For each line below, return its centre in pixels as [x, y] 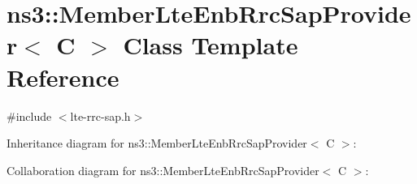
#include [29, 116]
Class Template [211, 45]
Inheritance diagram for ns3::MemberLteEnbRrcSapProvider [157, 143]
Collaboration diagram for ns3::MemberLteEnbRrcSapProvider [163, 170]
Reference [63, 77]
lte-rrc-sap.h [100, 116]
